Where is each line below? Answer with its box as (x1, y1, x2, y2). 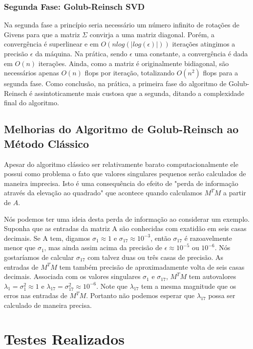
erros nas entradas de (4, 290, 67, 301)
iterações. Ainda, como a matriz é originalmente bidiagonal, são (38, 58, 229, 68)
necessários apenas (4, 68, 59, 78)
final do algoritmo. (4, 97, 59, 108)
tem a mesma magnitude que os (141, 280, 236, 291)
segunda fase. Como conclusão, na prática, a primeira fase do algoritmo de (4, 78, 227, 89)
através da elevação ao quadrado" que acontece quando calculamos (4, 187, 202, 198)
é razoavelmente (184, 233, 232, 243)
